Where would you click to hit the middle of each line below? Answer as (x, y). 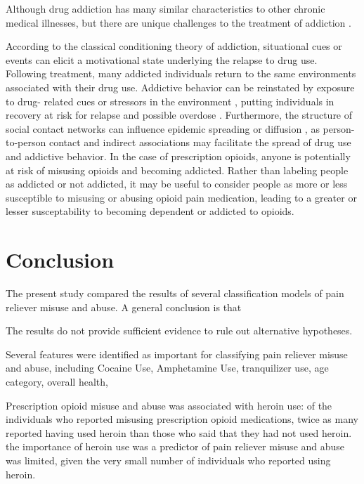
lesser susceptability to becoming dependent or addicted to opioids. (150, 211)
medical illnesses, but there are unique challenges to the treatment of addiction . (178, 22)
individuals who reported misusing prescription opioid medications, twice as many (182, 419)
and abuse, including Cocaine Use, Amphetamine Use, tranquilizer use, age (167, 368)
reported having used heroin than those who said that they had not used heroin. (179, 432)
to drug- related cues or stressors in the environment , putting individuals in (170, 101)
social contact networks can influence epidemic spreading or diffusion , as (163, 128)
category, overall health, (57, 381)
